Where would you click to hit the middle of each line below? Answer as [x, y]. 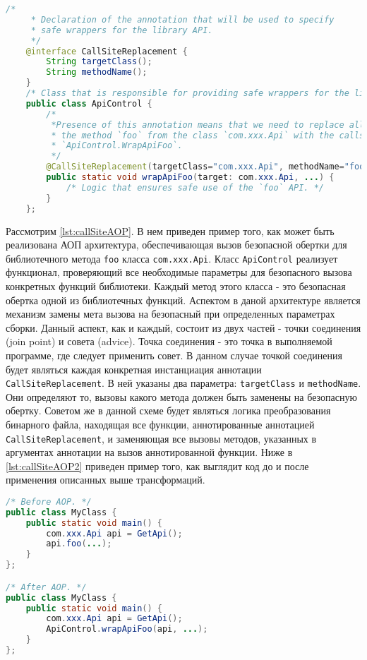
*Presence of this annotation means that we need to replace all [208, 125]
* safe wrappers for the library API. [122, 30]
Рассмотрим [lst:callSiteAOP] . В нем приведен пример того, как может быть [170, 230]
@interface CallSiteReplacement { [107, 51]
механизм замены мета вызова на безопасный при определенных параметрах [170, 314]
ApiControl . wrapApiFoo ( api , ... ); [127, 629]
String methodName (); [97, 72]
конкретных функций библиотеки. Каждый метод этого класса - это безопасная [176, 286]
